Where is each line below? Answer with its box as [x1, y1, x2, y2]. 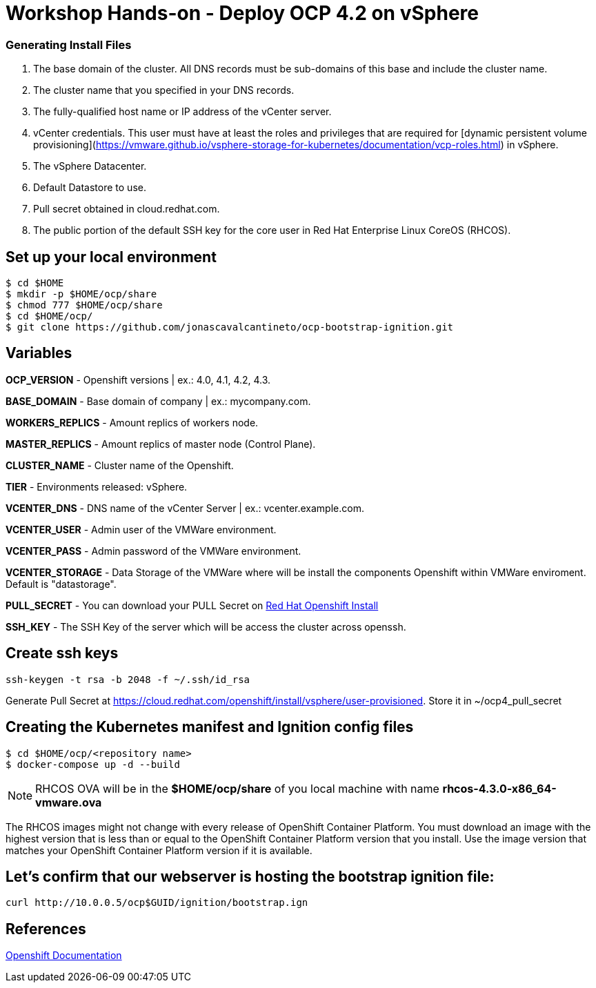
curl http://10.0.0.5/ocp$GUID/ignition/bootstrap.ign [6, 897, 308, 909]
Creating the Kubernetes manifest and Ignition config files [6, 718, 414, 736]
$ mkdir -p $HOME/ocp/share [6, 288, 157, 299]
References [6, 920, 86, 938]
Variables [6, 344, 72, 362]
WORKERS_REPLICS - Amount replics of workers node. [6, 416, 259, 428]
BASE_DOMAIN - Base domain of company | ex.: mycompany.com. [6, 395, 311, 407]
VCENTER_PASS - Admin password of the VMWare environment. [6, 544, 301, 557]
